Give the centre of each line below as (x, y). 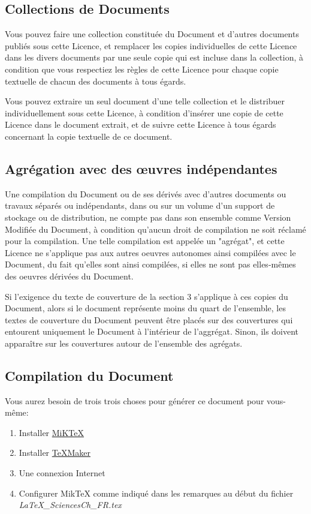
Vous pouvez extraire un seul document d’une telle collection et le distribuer (145, 101)
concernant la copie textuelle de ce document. (89, 136)
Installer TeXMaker (55, 453)
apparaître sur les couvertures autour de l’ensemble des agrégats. (124, 343)
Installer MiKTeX (52, 432)
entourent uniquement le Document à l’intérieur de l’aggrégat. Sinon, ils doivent (152, 331)
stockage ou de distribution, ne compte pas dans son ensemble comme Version (148, 217)
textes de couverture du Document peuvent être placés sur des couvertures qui (149, 319)
